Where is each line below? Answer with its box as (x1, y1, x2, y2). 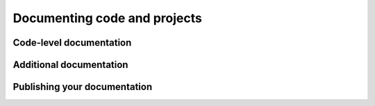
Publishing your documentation (12, 81, 153, 93)
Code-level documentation (12, 37, 132, 48)
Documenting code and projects (12, 10, 203, 26)
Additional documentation (12, 59, 128, 71)
